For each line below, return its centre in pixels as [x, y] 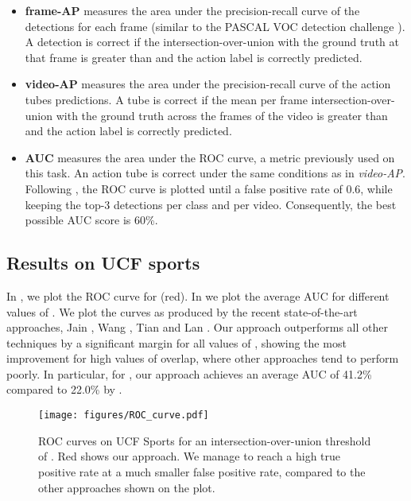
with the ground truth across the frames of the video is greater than [222, 115]
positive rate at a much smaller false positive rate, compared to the [202, 471]
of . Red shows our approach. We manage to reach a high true [190, 456]
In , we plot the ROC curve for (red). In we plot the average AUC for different [198, 295]
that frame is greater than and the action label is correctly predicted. [194, 57]
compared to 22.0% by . [64, 389]
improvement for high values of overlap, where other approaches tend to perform [203, 358]
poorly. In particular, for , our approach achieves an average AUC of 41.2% [189, 373]
